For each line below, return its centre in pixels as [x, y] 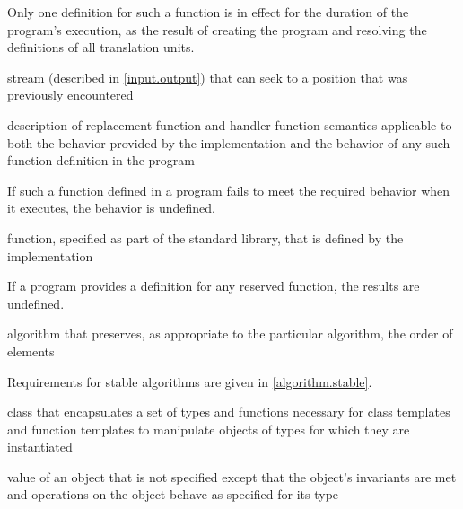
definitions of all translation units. [101, 47]
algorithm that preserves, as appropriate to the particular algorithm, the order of [230, 333]
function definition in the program [101, 160]
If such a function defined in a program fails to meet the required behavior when [229, 190]
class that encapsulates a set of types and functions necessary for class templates [229, 412]
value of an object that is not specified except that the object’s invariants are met [232, 476]
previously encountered [70, 95]
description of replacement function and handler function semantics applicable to [230, 124]
